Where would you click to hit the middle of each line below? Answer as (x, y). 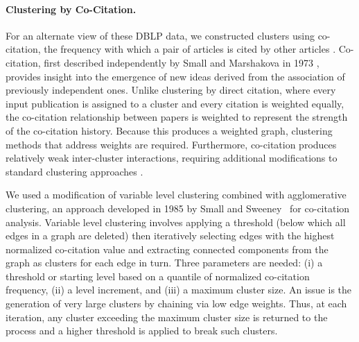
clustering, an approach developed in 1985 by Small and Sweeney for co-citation (178, 208)
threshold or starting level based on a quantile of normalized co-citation (158, 276)
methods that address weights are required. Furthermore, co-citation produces (171, 144)
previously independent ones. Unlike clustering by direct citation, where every (171, 90)
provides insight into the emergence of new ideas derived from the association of (175, 76)
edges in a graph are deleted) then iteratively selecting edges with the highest (170, 236)
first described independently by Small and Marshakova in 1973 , (182, 62)
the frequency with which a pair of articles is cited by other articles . (190, 49)
